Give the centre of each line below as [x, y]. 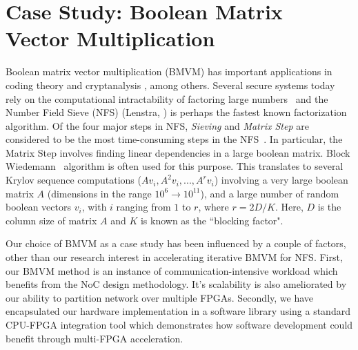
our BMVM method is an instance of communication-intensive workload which [172, 270]
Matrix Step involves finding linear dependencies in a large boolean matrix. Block [178, 152]
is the [329, 207]
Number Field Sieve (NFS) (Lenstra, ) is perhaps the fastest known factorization [176, 112]
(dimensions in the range [99, 193]
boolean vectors [39, 207]
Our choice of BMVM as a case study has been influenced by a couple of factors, [176, 243]
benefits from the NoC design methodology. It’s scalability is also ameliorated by [176, 284]
